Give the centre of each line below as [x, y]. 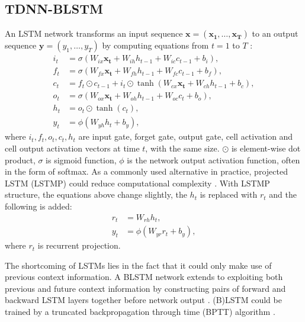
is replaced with [229, 194]
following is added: [38, 206]
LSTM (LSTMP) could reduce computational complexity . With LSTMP [137, 183]
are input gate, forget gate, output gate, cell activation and [186, 136]
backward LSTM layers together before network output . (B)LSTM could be [143, 300]
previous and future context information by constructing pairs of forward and [145, 288]
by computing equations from [155, 45]
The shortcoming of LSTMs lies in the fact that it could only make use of [138, 265]
